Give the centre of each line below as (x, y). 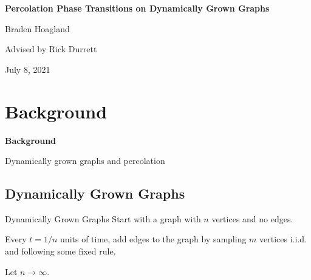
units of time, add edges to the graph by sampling (153, 239)
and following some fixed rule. (60, 251)
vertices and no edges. (252, 218)
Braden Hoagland (37, 28)
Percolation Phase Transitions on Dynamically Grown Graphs (137, 8)
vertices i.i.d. (283, 239)
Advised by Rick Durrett (51, 49)
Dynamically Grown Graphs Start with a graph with (103, 218)
